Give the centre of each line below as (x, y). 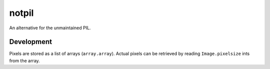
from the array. (24, 61)
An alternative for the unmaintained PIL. (50, 28)
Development (31, 42)
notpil (21, 13)
